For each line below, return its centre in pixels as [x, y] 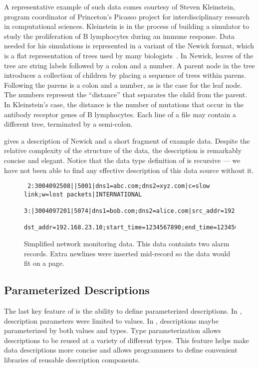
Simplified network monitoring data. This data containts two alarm [127, 244]
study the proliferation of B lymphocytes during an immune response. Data [120, 36]
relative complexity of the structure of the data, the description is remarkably [123, 150]
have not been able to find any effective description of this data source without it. [129, 170]
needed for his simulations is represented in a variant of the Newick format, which [129, 46]
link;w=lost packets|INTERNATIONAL [83, 194]
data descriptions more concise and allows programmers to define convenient [121, 350]
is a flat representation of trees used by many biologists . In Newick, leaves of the [129, 55]
